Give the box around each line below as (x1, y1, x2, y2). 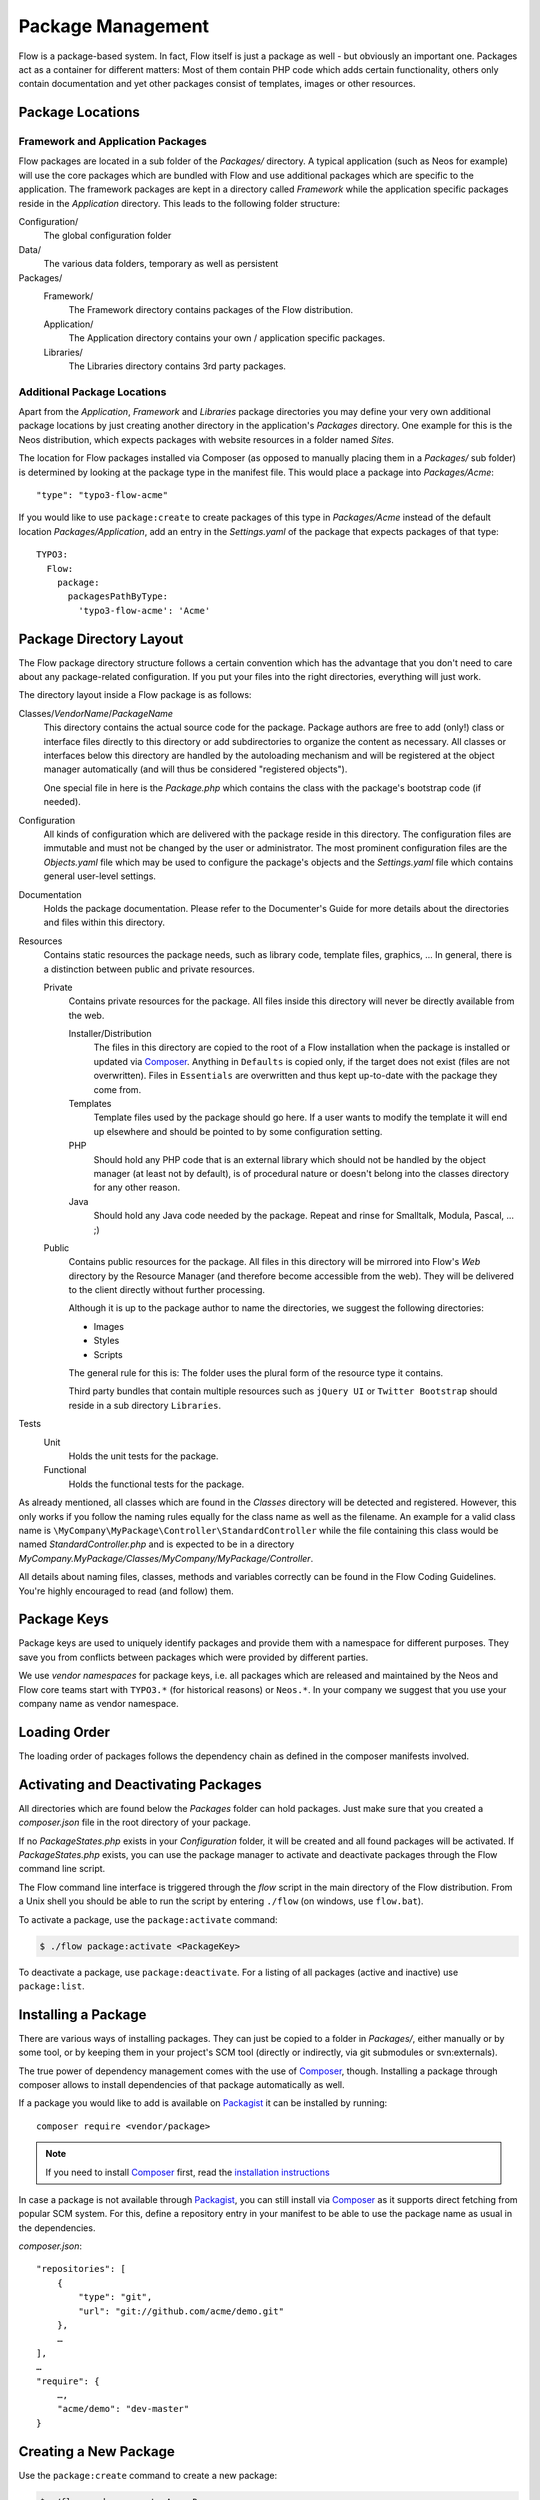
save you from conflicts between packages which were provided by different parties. (18, 1651, 369, 1663)
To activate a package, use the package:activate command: (18, 1913, 279, 1925)
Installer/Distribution (68, 1028, 152, 1040)
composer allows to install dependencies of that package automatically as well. (18, 2078, 345, 2090)
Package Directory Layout (18, 630, 184, 647)
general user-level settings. (43, 870, 157, 882)
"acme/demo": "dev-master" (56, 2403, 190, 2415)
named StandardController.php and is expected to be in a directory (18, 1538, 295, 1550)
